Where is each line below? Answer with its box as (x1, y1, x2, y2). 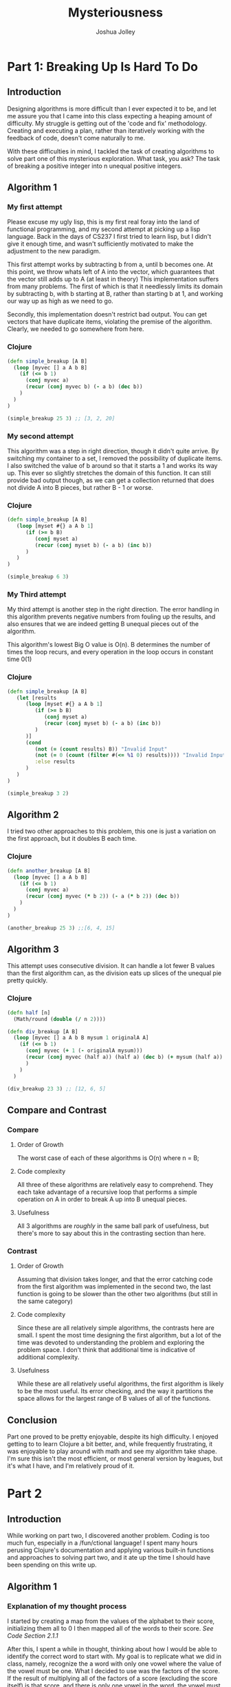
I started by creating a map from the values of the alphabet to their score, (7, 1617, 215, 1625)
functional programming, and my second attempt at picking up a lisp (7, 225, 201, 233)
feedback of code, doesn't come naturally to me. (7, 133, 146, 142)
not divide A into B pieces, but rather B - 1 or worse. (7, 483, 153, 491)
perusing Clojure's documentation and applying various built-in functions (7, 1546, 214, 1554)
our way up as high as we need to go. (7, 297, 113, 305)
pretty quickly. (7, 976, 48, 985)
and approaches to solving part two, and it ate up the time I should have (7, 1554, 211, 1562)
